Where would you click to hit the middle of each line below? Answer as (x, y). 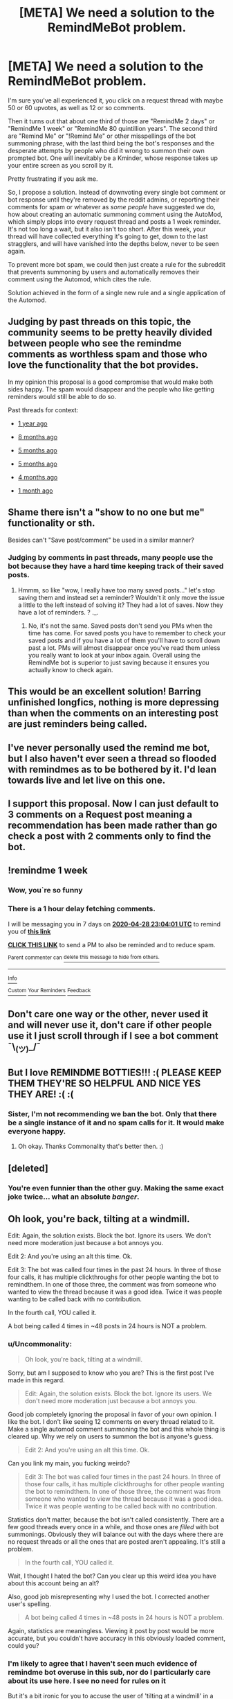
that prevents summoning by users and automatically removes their (104, 272)
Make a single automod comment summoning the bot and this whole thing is (116, 1429)
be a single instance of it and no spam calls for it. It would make (116, 1123)
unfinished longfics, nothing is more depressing (114, 702)
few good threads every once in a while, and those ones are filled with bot (113, 1526)
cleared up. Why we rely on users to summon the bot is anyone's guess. (111, 1436)
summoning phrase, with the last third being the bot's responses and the (111, 143)
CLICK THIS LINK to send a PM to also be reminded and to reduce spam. (112, 944)
